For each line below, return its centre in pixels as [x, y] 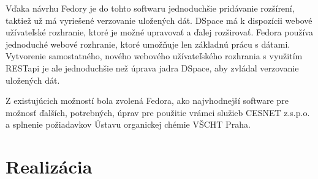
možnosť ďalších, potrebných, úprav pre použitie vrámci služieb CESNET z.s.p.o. [158, 112]
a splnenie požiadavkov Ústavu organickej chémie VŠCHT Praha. [128, 124]
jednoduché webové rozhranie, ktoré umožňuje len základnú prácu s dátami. [148, 44]
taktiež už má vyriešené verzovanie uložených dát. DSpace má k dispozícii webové [159, 20]
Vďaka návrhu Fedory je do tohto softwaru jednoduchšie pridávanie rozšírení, [150, 8]
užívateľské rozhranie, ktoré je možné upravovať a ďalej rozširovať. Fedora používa [159, 32]
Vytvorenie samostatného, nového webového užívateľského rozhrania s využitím [154, 56]
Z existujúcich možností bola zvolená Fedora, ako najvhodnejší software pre [147, 100]
